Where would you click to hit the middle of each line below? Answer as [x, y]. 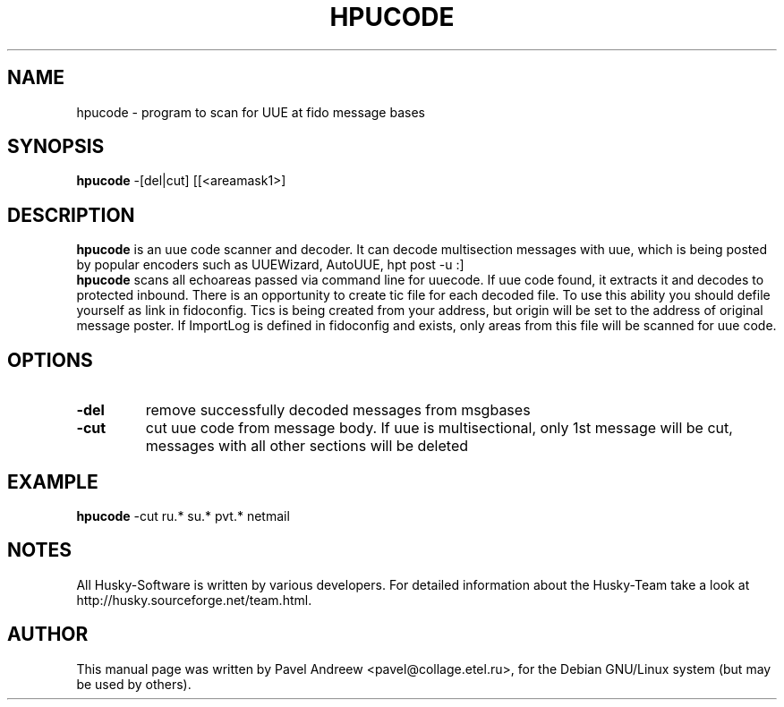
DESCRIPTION [71, 215]
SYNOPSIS [56, 147]
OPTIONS [50, 360]
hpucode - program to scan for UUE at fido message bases [251, 112]
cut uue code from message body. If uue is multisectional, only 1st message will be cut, [439, 428]
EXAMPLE [53, 481]
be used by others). [134, 684]
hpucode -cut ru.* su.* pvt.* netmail [183, 515]
